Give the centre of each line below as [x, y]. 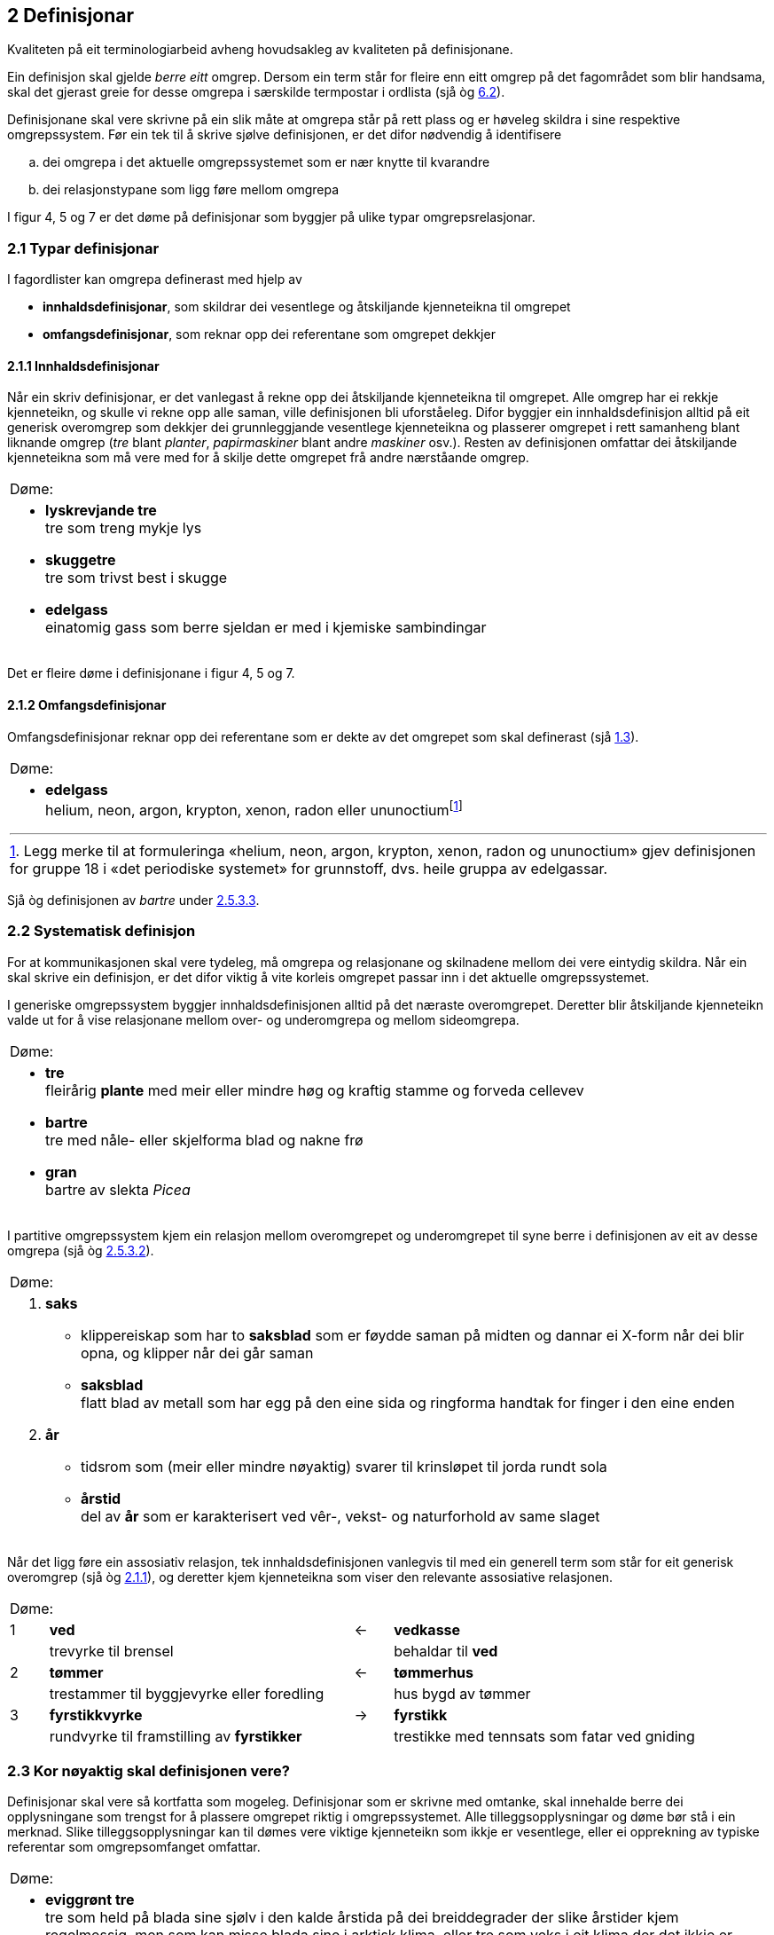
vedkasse [427, 1629]
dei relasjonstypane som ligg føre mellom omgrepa [191, 190]
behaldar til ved [446, 1651]
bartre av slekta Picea [118, 1189]
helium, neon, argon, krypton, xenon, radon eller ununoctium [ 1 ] [254, 808]
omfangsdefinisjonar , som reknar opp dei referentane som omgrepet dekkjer [269, 334]
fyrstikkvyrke [96, 1715]
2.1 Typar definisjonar [83, 248]
